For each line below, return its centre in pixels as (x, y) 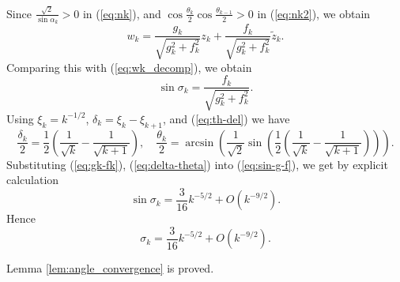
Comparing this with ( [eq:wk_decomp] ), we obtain (129, 67)
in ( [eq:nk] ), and (122, 13)
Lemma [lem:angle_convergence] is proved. (110, 268)
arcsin (200, 143)
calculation (33, 180)
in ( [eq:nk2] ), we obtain (314, 13)
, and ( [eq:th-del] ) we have (226, 118)
